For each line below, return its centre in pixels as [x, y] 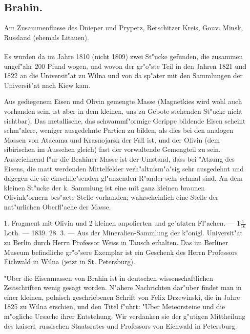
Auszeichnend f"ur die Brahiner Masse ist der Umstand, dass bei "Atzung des [119, 158]
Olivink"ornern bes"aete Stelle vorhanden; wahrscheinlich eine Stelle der [111, 197]
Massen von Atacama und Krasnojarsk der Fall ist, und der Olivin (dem [112, 139]
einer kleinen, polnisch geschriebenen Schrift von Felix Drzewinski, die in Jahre [122, 297]
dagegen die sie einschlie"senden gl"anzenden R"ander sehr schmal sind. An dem [123, 178]
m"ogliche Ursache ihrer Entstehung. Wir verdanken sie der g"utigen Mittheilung [125, 316]
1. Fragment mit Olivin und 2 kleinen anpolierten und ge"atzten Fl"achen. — [119, 223]
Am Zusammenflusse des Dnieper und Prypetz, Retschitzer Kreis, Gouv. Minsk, [124, 28]
